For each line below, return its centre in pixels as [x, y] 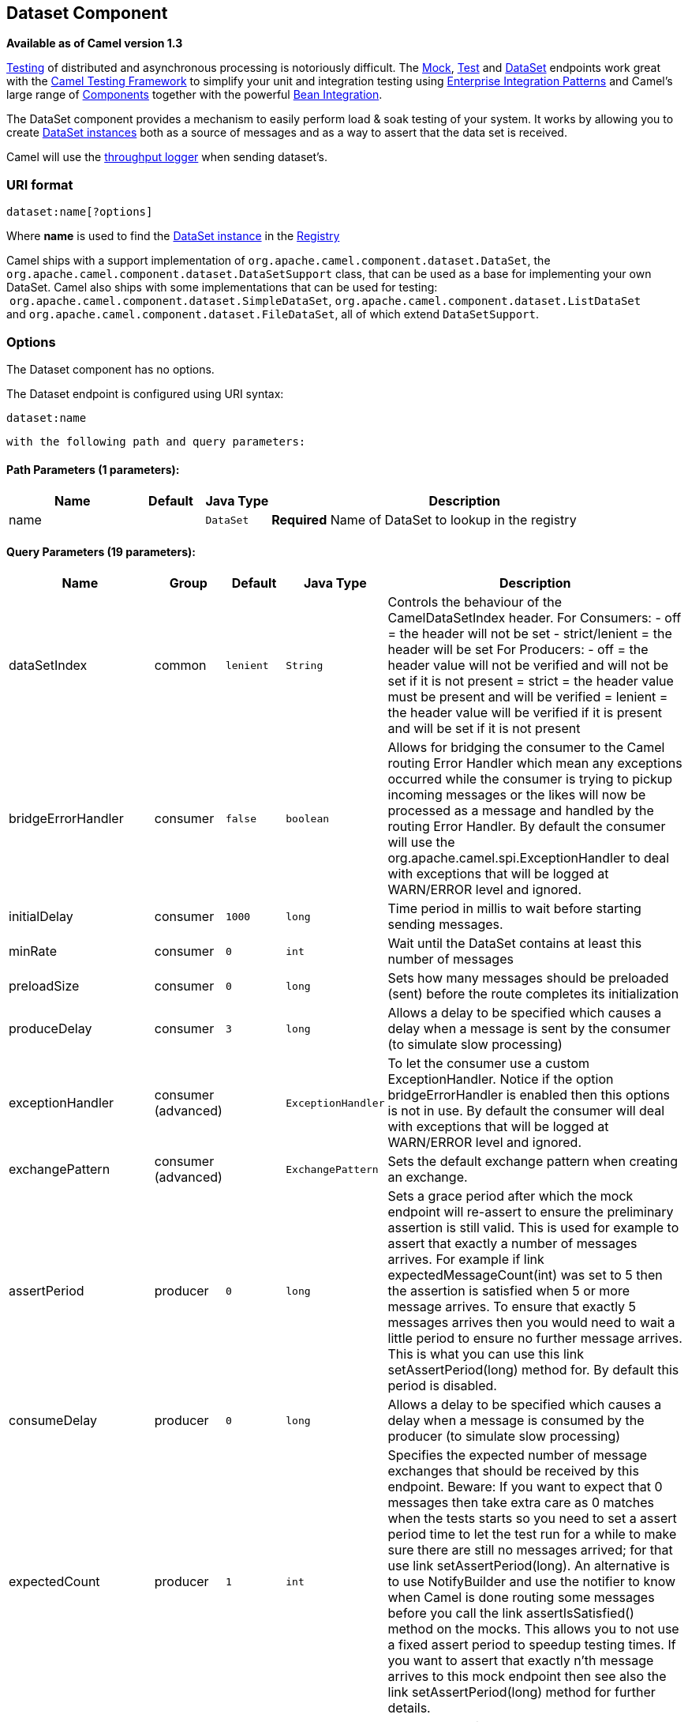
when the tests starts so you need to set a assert [532, 1519]
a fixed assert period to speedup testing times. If [532, 1645]
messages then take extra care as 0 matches [521, 1503]
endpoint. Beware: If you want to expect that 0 [525, 1487]
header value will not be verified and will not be [528, 665]
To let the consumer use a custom [489, 1064]
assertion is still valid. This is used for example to [533, 1228]
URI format [40, 184]
